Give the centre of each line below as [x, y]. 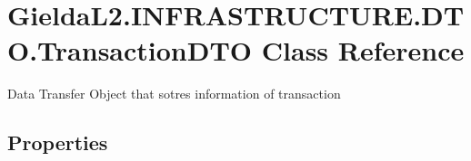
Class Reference [363, 50]
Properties [58, 142]
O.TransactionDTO [130, 50]
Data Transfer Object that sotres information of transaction [174, 94]
